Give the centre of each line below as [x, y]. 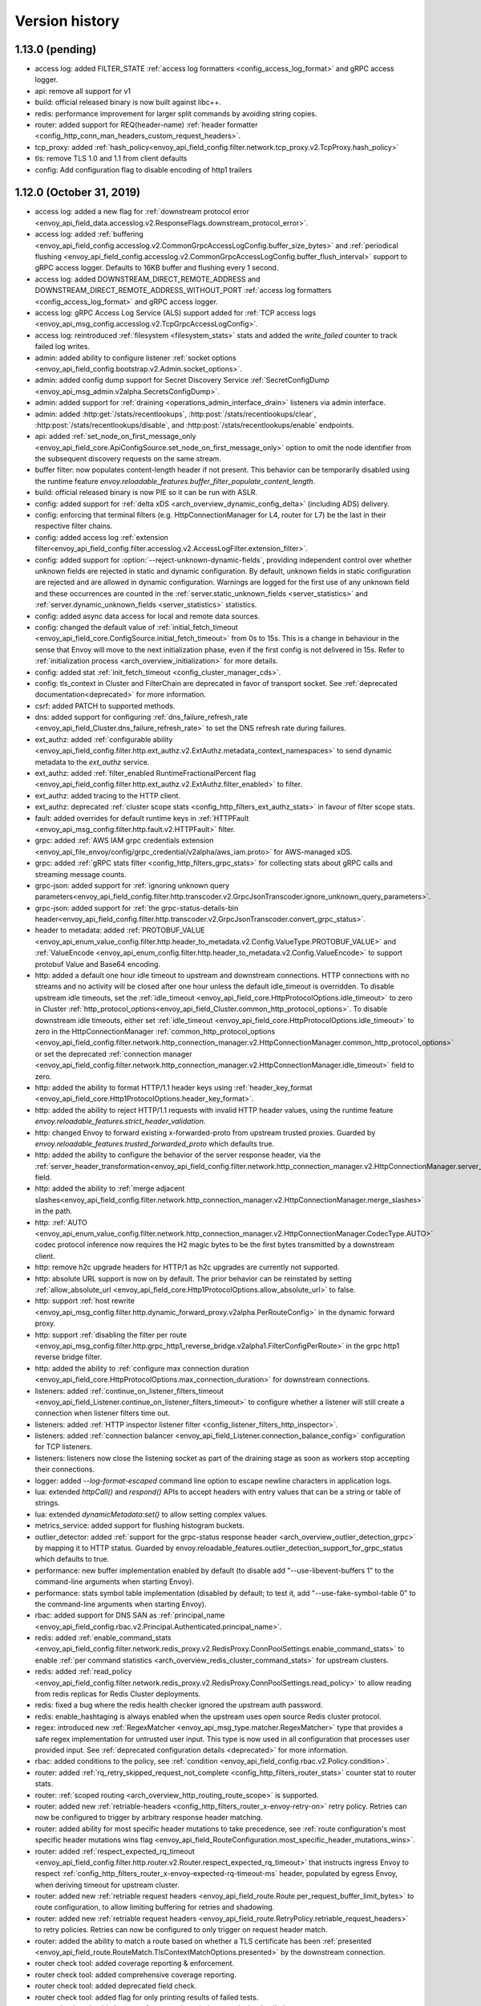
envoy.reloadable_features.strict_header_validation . [120, 1121]
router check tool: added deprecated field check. [116, 1986]
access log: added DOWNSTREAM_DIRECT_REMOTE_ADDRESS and [148, 279]
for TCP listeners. [64, 1447]
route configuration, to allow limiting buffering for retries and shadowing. [155, 1907]
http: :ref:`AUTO [61, 1222]
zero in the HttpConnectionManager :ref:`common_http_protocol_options [155, 1031]
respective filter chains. [74, 526]
